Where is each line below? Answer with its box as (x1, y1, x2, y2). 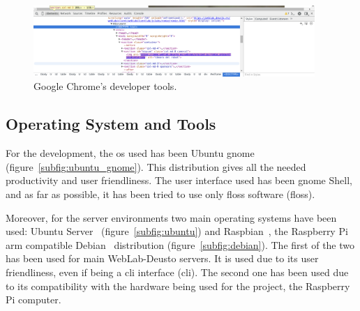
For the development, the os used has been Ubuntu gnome (6, 146, 255, 160)
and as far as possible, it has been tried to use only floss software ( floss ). (6, 187, 315, 202)
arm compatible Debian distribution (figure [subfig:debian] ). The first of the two (6, 237, 355, 252)
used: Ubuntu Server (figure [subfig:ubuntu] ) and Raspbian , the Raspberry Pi (6, 224, 348, 238)
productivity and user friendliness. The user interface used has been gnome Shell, (6, 173, 352, 188)
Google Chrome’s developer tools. (33, 79, 177, 93)
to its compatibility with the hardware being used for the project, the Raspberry (6, 278, 350, 293)
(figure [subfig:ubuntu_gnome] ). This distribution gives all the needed (6, 159, 306, 174)
